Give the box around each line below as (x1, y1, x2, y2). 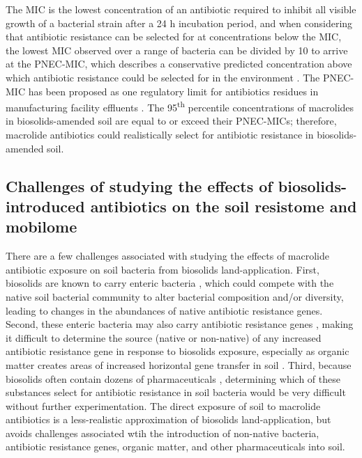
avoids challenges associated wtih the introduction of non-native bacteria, (6, 425, 319, 440)
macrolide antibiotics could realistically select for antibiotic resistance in (6, 127, 314, 141)
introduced (6, 195, 85, 216)
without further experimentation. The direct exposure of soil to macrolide (6, 398, 321, 413)
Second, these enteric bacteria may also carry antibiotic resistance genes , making (6, 317, 354, 331)
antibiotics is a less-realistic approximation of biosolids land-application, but (6, 412, 331, 427)
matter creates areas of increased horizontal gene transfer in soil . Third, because (6, 357, 352, 372)
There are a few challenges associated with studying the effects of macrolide (6, 248, 329, 263)
